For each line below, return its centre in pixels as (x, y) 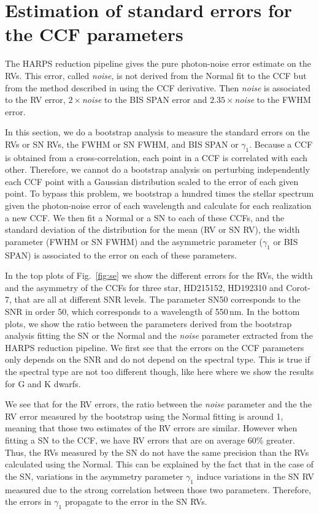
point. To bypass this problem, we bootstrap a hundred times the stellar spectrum (159, 193)
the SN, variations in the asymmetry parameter (94, 476)
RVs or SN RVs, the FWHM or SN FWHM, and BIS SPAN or (122, 144)
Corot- (298, 287)
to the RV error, (35, 100)
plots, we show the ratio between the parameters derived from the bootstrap (148, 323)
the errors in (28, 501)
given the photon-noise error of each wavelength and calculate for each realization (158, 206)
